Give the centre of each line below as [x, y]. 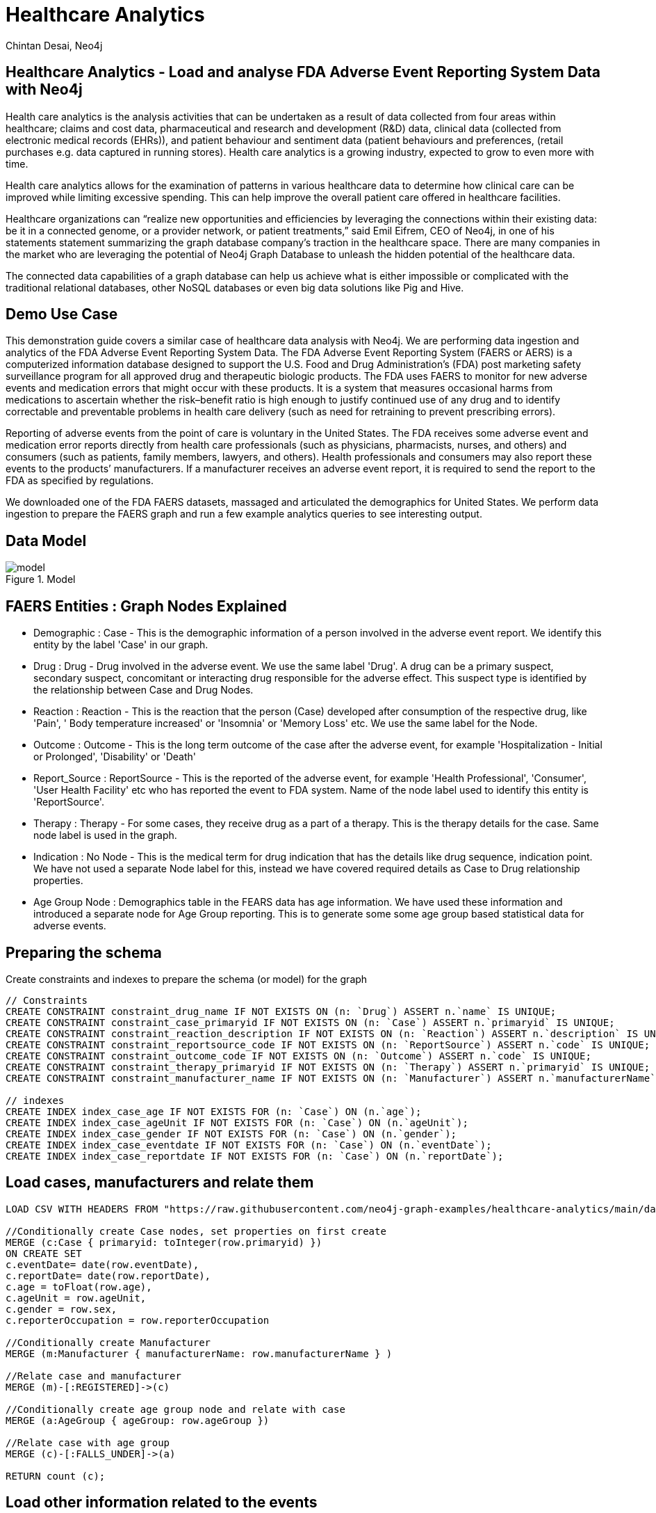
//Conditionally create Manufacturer [108, 1342]
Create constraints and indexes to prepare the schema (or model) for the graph [187, 979]
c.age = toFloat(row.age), [79, 1287]
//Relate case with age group [88, 1442]
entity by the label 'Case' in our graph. [121, 645]
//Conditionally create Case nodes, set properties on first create [196, 1231]
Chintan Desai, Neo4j [54, 45]
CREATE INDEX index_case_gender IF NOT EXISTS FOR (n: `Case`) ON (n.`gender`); [231, 1134]
